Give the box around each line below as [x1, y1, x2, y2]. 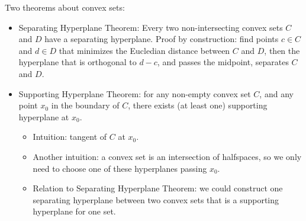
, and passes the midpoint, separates [157, 56, 289, 68]
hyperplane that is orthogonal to [18, 56, 137, 68]
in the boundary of [51, 99, 120, 111]
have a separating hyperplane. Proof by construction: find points [44, 33, 279, 45]
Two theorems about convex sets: [5, 1, 125, 13]
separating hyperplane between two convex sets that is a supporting [33, 193, 279, 206]
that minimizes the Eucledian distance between [59, 44, 230, 56]
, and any [259, 87, 294, 100]
